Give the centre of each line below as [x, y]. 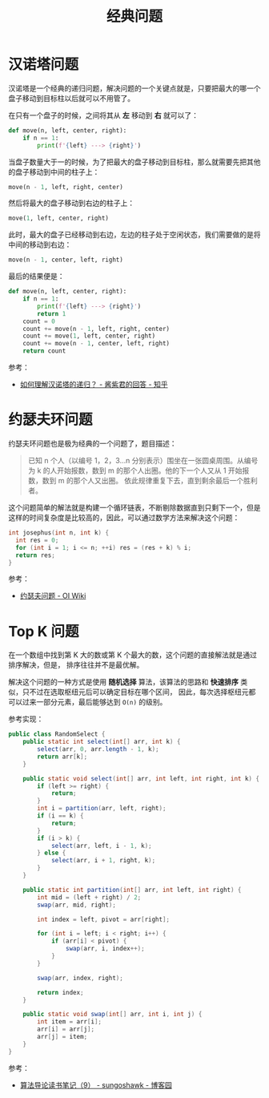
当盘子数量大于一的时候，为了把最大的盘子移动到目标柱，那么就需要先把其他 [134, 162]
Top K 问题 [44, 631]
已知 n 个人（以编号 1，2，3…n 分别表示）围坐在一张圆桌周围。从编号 [143, 460]
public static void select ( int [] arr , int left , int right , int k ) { [141, 778]
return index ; [60, 992]
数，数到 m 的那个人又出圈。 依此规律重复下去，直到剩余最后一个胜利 [143, 480]
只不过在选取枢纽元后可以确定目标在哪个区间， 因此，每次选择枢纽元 [135, 692]
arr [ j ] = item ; [62, 1037]
